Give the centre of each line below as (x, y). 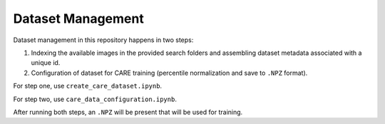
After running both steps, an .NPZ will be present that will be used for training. (128, 112)
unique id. (46, 63)
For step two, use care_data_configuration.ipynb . (95, 99)
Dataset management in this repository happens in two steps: (103, 40)
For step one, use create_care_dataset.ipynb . (88, 86)
